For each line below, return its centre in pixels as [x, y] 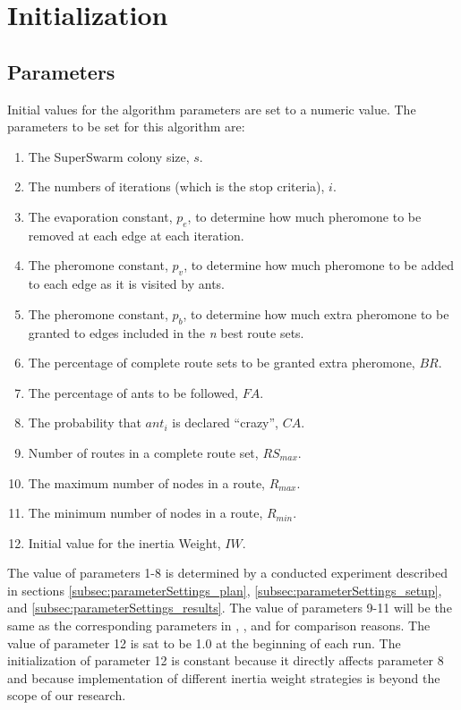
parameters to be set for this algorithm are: [126, 127]
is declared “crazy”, [225, 423]
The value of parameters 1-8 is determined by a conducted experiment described [227, 573]
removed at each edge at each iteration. [136, 235]
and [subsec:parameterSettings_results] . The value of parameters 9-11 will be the [230, 608]
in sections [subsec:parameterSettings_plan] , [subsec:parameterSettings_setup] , [225, 590]
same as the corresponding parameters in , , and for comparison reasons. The [219, 625]
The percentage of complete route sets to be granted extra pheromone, [222, 363]
